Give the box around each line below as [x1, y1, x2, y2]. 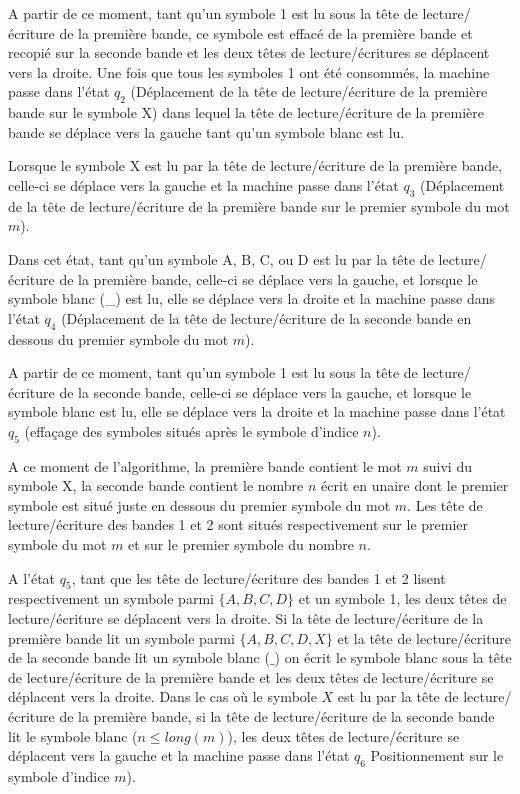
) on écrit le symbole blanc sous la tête [274, 647, 512, 668]
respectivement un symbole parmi [8, 588, 214, 609]
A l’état [8, 567, 56, 588]
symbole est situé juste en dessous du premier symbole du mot [8, 494, 391, 515]
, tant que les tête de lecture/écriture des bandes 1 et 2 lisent [71, 567, 446, 588]
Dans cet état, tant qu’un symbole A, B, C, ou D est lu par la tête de [8, 248, 434, 269]
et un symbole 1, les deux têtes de [298, 588, 507, 609]
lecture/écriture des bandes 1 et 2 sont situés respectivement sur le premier [8, 514, 469, 535]
